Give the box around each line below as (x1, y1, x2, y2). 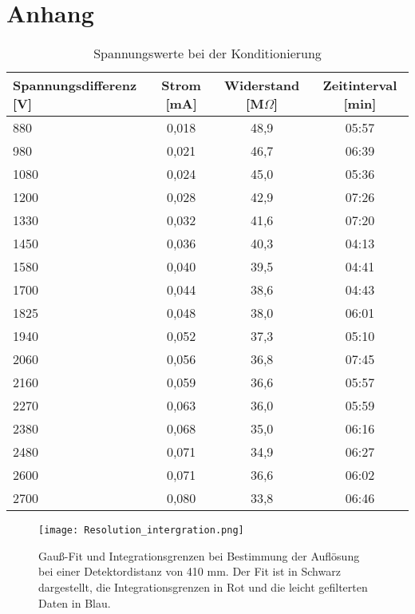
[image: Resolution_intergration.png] (38, 525, 244, 537)
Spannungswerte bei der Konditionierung (93, 44, 322, 63)
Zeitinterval (322, 76, 397, 95)
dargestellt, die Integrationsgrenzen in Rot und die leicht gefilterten (38, 578, 368, 595)
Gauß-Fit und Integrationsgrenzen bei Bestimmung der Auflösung (38, 547, 360, 564)
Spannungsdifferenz (13, 76, 137, 95)
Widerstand (224, 76, 300, 95)
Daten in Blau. (38, 594, 111, 611)
